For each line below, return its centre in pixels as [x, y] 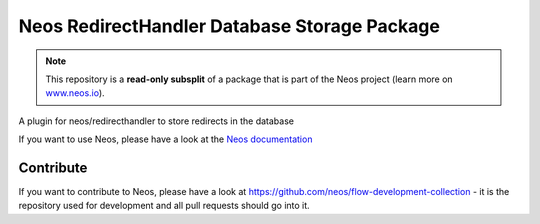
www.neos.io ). [75, 93]
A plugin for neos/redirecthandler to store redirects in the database [156, 121]
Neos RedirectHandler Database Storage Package [229, 26]
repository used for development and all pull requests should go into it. [164, 206]
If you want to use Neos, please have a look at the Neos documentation [165, 139]
